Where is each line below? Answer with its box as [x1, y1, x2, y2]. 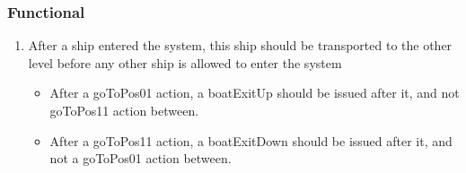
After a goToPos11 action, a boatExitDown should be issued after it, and [49, 131, 453, 150]
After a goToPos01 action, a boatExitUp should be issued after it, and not [49, 83, 460, 102]
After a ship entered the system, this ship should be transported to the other [28, 36, 453, 55]
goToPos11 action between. [49, 101, 199, 119]
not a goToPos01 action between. [49, 149, 232, 168]
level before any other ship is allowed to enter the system [28, 53, 342, 72]
